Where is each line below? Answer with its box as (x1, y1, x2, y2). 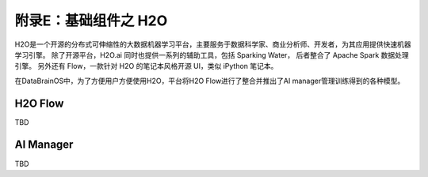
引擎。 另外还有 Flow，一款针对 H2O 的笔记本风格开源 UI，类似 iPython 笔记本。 (14, 62, 278, 71)
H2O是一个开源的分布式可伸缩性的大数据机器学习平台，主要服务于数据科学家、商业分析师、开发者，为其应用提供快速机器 (14, 40, 411, 49)
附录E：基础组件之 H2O (14, 12, 168, 29)
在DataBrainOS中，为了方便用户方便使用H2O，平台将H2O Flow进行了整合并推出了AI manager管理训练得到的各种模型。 (14, 76, 405, 85)
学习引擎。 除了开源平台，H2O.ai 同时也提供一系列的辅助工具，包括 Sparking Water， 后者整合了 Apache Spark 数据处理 (14, 50, 410, 59)
